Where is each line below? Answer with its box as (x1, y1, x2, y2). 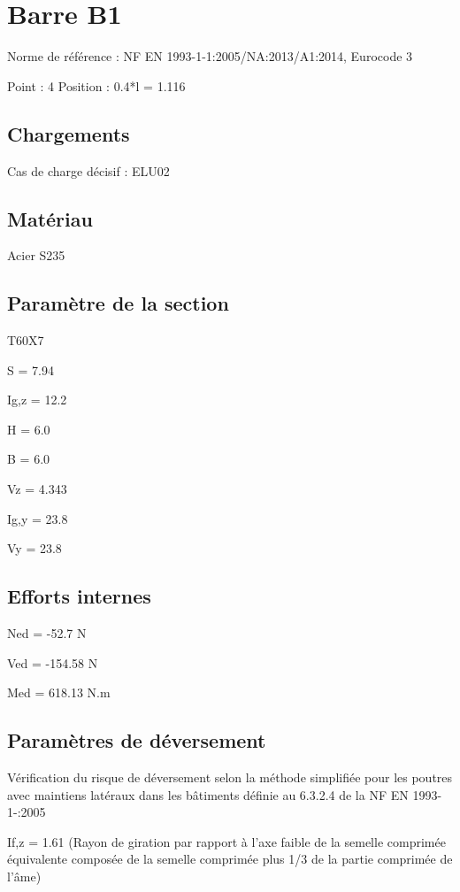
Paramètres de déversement (7, 727, 266, 754)
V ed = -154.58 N (7, 653, 98, 672)
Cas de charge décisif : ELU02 (7, 161, 170, 180)
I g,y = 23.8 (7, 509, 68, 527)
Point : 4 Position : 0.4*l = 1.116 (7, 76, 186, 95)
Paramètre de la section (7, 289, 229, 317)
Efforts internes (7, 582, 151, 610)
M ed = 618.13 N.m (7, 683, 111, 702)
